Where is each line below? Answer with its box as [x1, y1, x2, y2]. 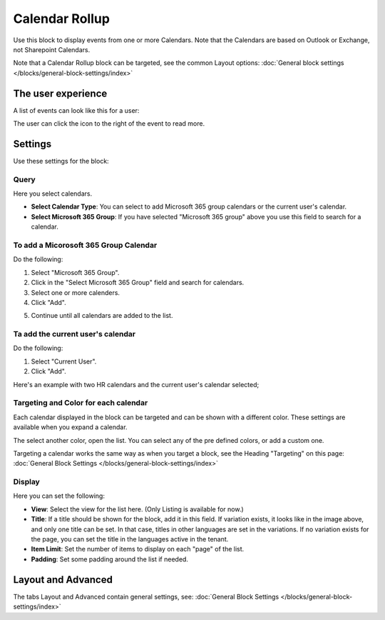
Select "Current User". [31, 357, 97, 366]
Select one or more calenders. [31, 288, 120, 296]
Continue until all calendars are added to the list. [31, 311, 173, 320]
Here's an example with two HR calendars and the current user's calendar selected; [13, 380, 260, 389]
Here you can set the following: [13, 491, 105, 500]
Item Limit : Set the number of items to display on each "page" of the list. [31, 545, 245, 554]
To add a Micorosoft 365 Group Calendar [13, 240, 158, 250]
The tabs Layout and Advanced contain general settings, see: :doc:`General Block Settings [13, 592, 279, 601]
